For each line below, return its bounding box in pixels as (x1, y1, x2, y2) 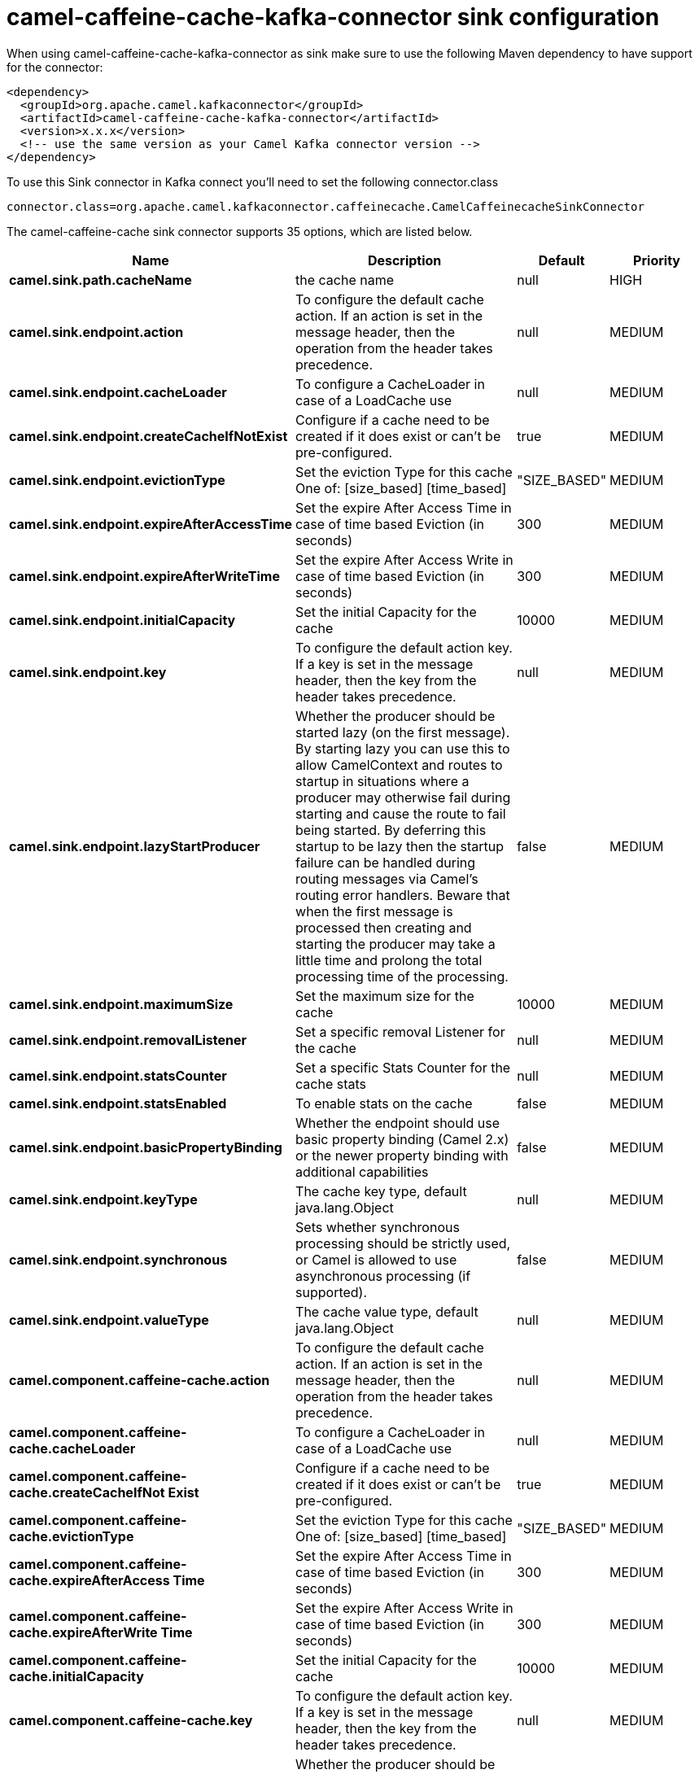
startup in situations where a (295, 772, 470, 789)
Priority (633, 251, 680, 269)
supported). (295, 1283, 368, 1300)
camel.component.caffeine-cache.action (9, 1371, 270, 1388)
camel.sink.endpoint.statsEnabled (9, 1095, 227, 1112)
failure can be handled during (295, 854, 476, 871)
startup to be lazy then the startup (295, 837, 505, 854)
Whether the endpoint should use (295, 1114, 500, 1131)
